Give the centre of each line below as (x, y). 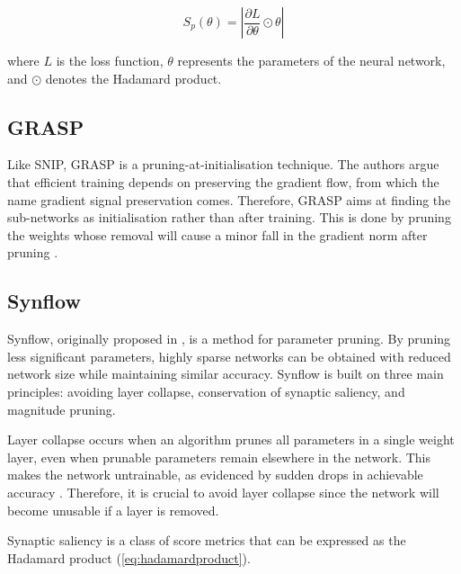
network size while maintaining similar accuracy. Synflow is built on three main (226, 374)
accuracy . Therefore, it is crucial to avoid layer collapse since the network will (223, 492)
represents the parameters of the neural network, (311, 60)
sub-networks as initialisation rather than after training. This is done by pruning (229, 217)
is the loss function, (110, 60)
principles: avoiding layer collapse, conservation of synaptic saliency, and (206, 391)
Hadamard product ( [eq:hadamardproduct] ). (129, 557)
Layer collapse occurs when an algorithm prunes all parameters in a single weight (231, 439)
